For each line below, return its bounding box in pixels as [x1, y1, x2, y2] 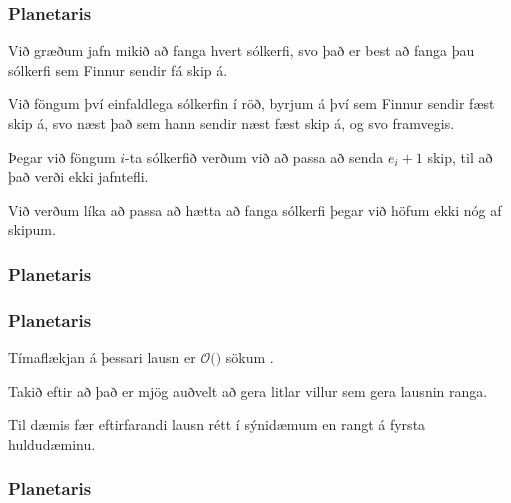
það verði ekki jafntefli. [8, 166, 149, 187]
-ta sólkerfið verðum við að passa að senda [125, 146, 384, 167]
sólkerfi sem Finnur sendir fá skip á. [8, 59, 228, 80]
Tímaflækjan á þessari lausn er [8, 347, 196, 368]
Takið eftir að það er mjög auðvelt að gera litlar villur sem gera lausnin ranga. [8, 380, 488, 401]
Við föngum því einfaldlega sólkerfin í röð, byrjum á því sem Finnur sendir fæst [8, 93, 495, 114]
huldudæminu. [8, 433, 96, 454]
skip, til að [427, 146, 493, 167]
